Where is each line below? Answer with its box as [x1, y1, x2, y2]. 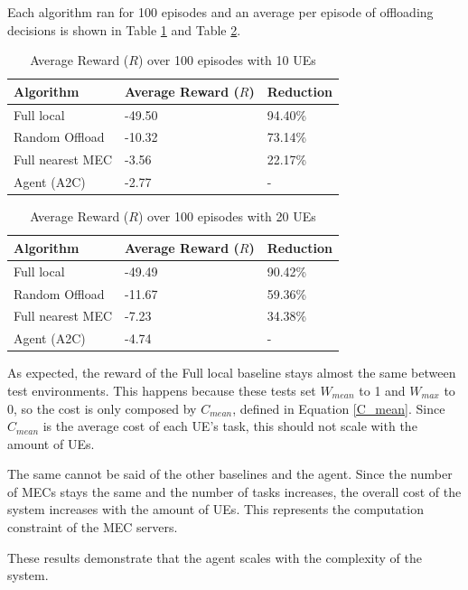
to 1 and [359, 380, 406, 399]
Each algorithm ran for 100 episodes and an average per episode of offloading [7, 3, 434, 21]
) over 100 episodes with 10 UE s [137, 51, 316, 70]
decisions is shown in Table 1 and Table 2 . [7, 20, 241, 39]
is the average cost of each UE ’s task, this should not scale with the [42, 417, 417, 435]
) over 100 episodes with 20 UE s [137, 207, 316, 226]
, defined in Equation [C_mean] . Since [232, 398, 445, 417]
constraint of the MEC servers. [7, 518, 178, 537]
